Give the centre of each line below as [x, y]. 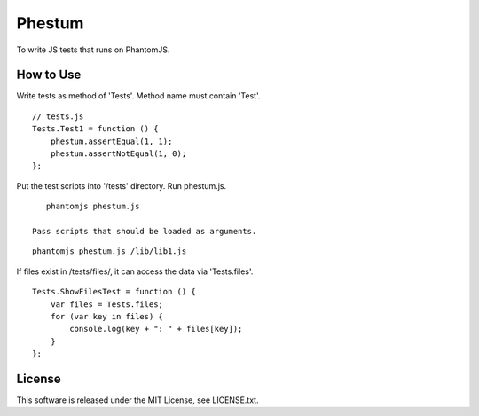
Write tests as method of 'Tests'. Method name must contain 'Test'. [138, 96]
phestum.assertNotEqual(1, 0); [118, 154]
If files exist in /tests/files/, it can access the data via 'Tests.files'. [135, 271]
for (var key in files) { [107, 316]
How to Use [49, 75]
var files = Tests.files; [107, 304]
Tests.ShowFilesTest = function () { [114, 292]
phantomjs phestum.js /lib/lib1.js [110, 251]
